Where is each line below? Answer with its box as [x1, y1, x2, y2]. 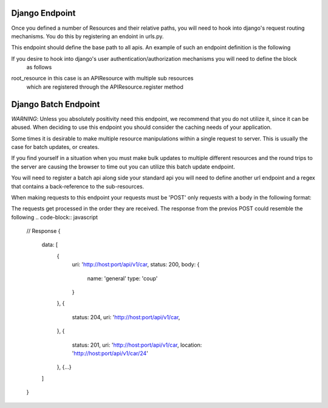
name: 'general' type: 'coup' [87, 274, 158, 282]
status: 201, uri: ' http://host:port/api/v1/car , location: [72, 341, 202, 348]
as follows [26, 64, 52, 71]
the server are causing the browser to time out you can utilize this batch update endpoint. [11, 163, 235, 170]
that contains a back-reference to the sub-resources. [11, 182, 145, 190]
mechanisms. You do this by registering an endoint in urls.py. [11, 32, 164, 40]
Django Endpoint [11, 8, 76, 18]
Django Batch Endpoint [11, 99, 100, 109]
